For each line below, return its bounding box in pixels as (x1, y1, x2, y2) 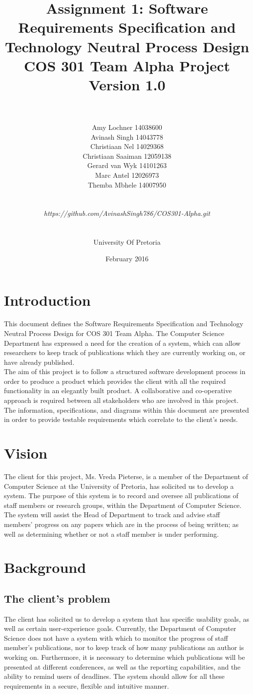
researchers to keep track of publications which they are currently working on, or (4, 347, 246, 358)
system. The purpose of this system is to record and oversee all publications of (4, 490, 238, 501)
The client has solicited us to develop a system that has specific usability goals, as (4, 613, 249, 624)
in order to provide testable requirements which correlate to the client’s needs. (4, 414, 238, 424)
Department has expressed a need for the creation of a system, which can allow (4, 337, 241, 348)
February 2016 (105, 253, 148, 263)
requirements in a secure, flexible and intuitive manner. (4, 680, 169, 691)
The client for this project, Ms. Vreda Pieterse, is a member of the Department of (4, 471, 248, 481)
